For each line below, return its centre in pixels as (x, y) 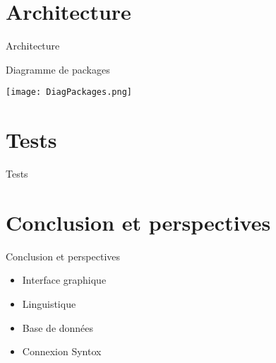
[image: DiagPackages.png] (69, 92)
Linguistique (49, 304)
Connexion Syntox (62, 351)
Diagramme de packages (58, 69)
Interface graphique (64, 280)
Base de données (58, 327)
